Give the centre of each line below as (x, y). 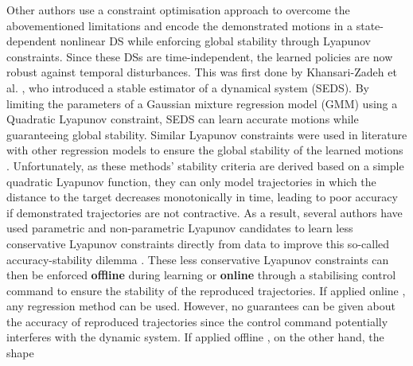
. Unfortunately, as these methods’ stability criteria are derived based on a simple (205, 165)
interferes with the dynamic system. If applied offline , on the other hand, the (195, 337)
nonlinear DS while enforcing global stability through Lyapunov (216, 41)
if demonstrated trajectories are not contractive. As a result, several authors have (205, 212)
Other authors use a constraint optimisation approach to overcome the (178, 10)
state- (370, 25)
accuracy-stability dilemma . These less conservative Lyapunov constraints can (198, 259)
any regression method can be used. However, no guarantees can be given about (201, 306)
